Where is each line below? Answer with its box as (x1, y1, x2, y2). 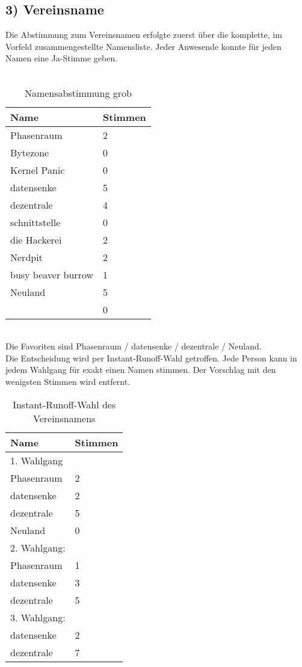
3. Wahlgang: (10, 610, 66, 624)
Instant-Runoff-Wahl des (13, 397, 116, 411)
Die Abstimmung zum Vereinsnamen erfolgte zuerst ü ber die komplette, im (5, 28, 282, 41)
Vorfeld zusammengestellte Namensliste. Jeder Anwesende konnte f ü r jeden (5, 40, 282, 52)
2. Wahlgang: (10, 540, 66, 555)
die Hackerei (10, 232, 62, 247)
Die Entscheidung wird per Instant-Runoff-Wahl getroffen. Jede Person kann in (5, 351, 297, 364)
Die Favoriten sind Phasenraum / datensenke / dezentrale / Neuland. (5, 340, 262, 352)
